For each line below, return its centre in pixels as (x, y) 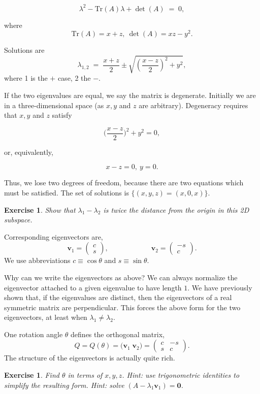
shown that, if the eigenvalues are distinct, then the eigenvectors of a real (118, 297)
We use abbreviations (37, 260)
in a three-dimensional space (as (54, 105)
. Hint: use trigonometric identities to (181, 375)
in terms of (85, 375)
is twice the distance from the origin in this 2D (176, 209)
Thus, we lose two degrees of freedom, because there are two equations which (124, 183)
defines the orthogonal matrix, (118, 334)
